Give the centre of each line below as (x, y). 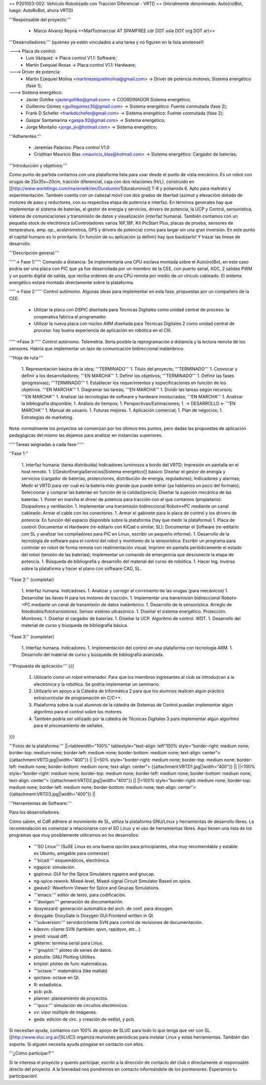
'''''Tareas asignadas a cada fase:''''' (47, 444)
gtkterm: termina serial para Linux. (68, 943)
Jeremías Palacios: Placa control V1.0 (72, 148)
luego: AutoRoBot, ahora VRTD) (41, 10)
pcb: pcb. (44, 991)
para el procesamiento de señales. (69, 725)
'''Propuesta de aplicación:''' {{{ (42, 666)
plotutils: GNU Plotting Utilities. (65, 957)
